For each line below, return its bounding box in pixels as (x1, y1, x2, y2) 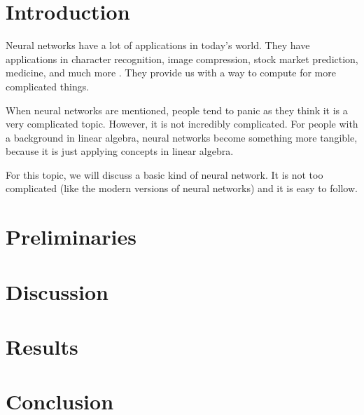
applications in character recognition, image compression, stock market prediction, (6, 51, 358, 66)
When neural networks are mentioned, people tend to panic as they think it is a (6, 102, 348, 117)
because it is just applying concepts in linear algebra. (6, 144, 234, 158)
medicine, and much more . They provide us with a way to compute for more (6, 65, 336, 80)
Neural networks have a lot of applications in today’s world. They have (6, 38, 310, 53)
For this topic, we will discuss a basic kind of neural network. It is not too (6, 167, 323, 182)
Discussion (6, 277, 108, 306)
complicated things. (6, 79, 90, 93)
